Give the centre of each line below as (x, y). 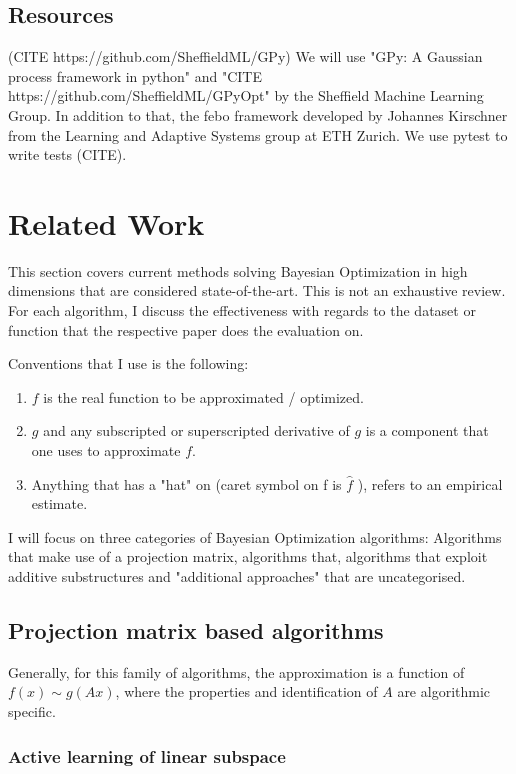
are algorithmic (444, 691)
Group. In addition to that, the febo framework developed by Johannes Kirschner (258, 114)
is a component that (427, 430)
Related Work (106, 222)
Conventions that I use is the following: (128, 363)
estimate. (59, 503)
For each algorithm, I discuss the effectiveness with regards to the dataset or (242, 310)
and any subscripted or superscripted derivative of (196, 430)
